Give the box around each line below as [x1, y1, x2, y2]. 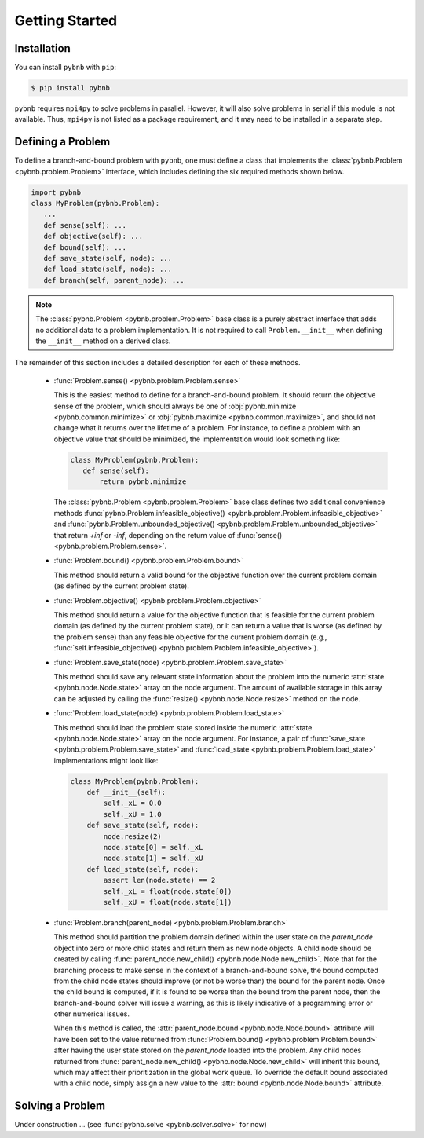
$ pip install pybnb [31, 83, 110, 93]
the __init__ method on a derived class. [35, 336, 171, 346]
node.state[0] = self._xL [103, 843, 203, 851]
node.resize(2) [103, 832, 163, 840]
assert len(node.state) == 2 [103, 876, 216, 885]
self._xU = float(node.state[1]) [103, 898, 232, 906]
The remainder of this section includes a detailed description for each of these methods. [14, 358, 301, 368]
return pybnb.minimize [99, 478, 187, 486]
